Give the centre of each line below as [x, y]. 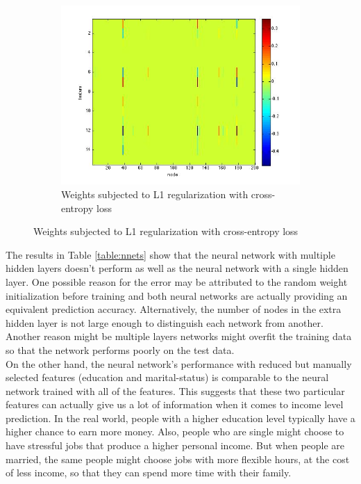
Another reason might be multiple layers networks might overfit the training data [179, 336]
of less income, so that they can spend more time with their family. [149, 473]
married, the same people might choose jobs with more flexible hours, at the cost [178, 459]
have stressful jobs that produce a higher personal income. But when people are [175, 445]
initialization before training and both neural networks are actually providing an [177, 295]
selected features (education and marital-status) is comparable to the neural [167, 377]
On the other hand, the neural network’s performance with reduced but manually [179, 363]
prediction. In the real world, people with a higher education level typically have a [180, 418]
